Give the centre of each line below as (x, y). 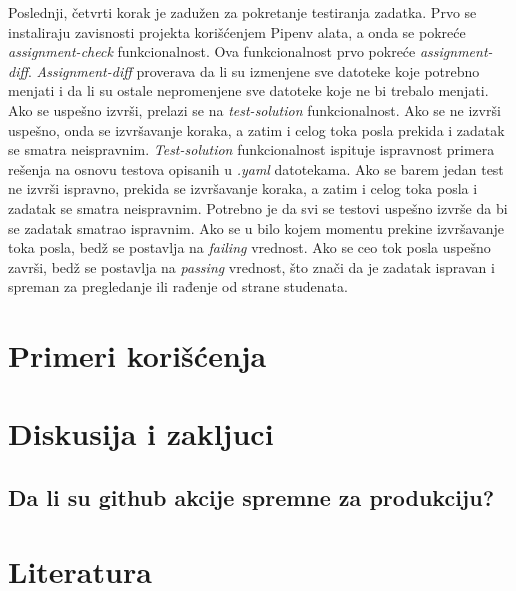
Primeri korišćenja (137, 355)
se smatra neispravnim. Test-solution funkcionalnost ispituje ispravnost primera (251, 149)
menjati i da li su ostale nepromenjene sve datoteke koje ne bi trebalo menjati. (248, 90)
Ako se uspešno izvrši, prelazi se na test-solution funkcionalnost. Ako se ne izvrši (254, 109)
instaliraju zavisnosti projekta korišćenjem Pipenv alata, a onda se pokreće (237, 31)
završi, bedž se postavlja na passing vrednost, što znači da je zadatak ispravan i (251, 266)
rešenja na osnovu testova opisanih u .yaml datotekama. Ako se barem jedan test (256, 168)
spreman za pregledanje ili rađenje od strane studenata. (178, 286)
